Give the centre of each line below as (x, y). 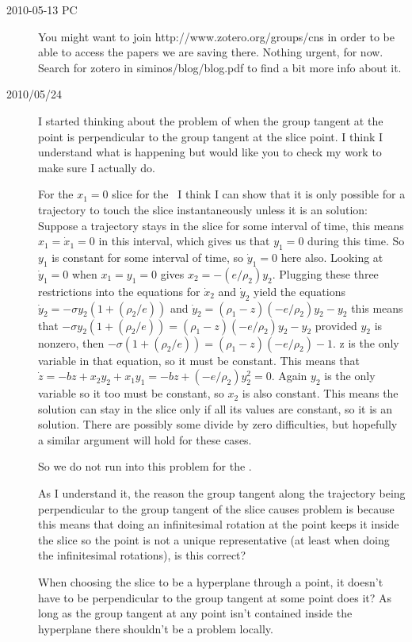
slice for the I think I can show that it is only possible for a (259, 194)
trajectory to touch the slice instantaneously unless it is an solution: (203, 209)
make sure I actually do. (97, 167)
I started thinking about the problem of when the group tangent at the (211, 120)
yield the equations (299, 291)
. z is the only (366, 342)
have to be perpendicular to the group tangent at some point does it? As (215, 597)
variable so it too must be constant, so (131, 393)
